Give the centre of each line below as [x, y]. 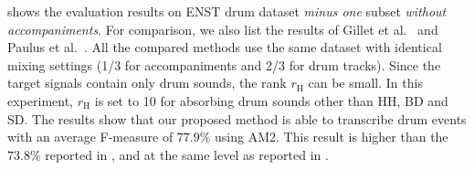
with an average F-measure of [90, 137]
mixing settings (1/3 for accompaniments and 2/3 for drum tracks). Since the [224, 64]
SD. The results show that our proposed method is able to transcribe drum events [237, 118]
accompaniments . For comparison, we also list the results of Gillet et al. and [223, 29]
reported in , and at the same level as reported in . [187, 154]
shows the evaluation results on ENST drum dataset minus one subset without [227, 11]
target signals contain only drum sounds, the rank [147, 83]
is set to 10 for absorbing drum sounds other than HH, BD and [271, 100]
